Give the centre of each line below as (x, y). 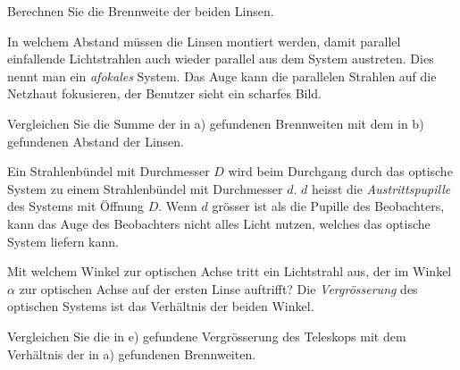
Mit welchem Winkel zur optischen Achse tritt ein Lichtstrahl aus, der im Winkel (230, 271)
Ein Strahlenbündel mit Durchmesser (109, 171)
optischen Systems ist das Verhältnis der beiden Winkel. (161, 306)
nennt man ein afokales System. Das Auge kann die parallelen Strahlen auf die (222, 76)
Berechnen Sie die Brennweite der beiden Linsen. (141, 11)
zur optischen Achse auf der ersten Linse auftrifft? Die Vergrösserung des (218, 288)
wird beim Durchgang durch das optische (340, 171)
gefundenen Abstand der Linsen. (96, 141)
